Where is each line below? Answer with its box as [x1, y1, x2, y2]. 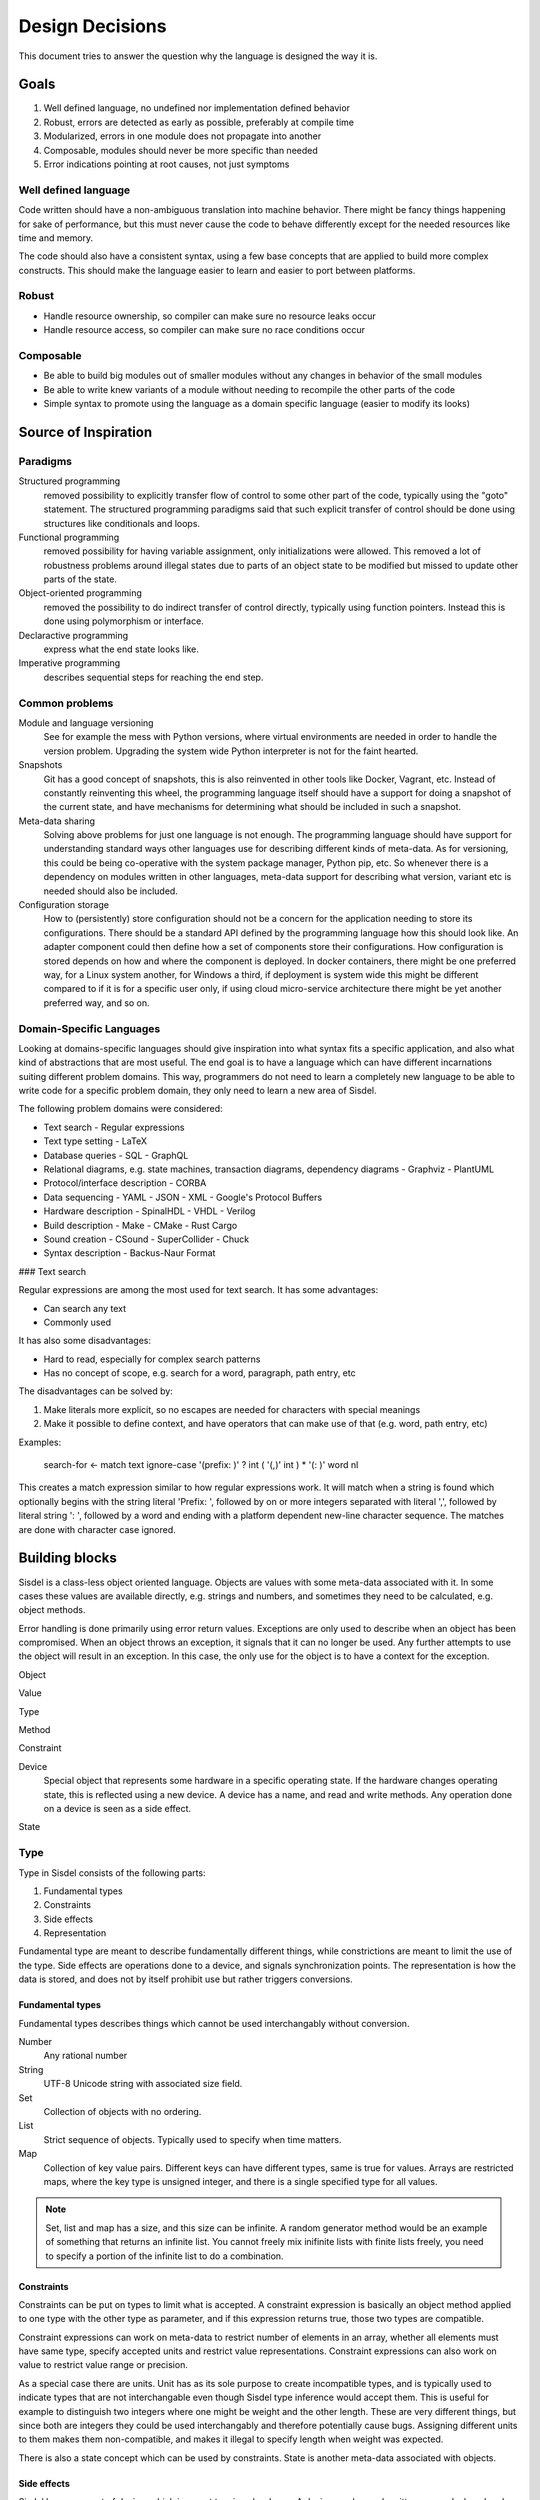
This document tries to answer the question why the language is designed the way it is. [18, 50, 378, 62]
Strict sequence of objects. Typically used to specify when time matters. [43, 2133, 342, 2145]
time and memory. [18, 231, 94, 244]
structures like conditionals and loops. [43, 517, 200, 529]
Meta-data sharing [18, 815, 95, 827]
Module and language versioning [18, 716, 154, 729]
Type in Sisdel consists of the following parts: [18, 1866, 206, 1879]
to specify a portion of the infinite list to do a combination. [45, 2250, 284, 2262]
